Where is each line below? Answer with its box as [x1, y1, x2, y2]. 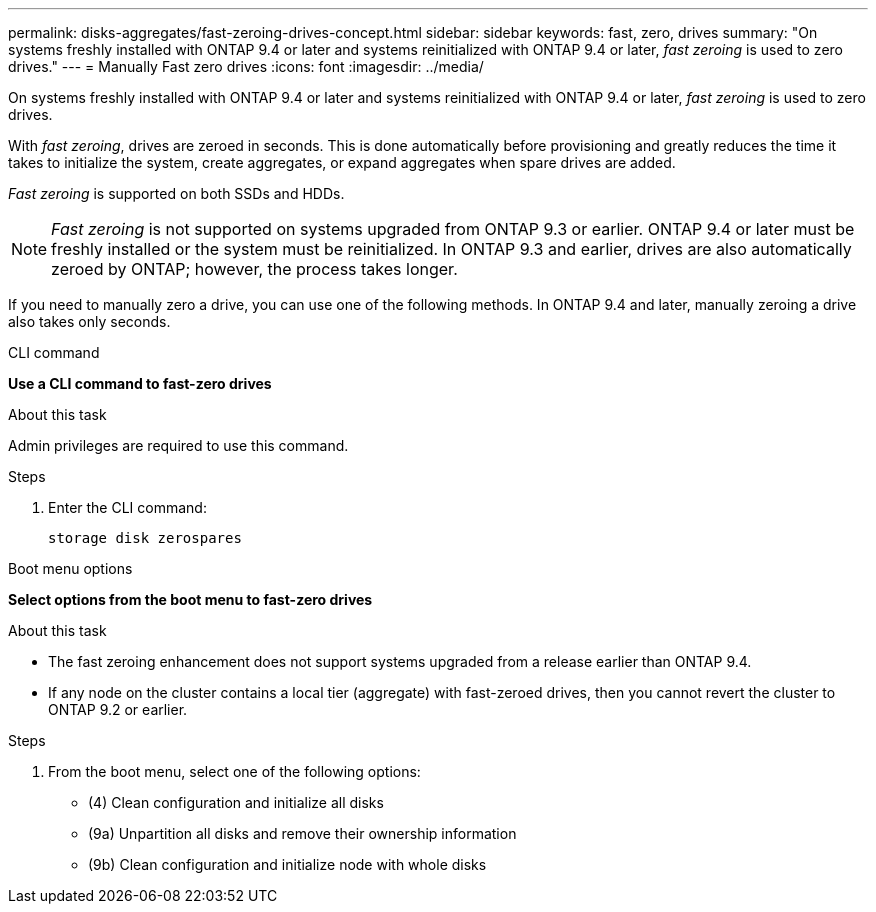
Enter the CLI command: [48, 499, 207, 516]
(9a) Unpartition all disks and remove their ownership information [88, 825, 517, 842]
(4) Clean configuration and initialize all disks [88, 794, 384, 811]
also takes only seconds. [8, 313, 171, 330]
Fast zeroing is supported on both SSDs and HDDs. [8, 185, 345, 202]
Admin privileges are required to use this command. [8, 437, 349, 454]
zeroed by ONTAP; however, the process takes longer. [51, 259, 458, 279]
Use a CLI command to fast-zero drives [8, 375, 272, 392]
